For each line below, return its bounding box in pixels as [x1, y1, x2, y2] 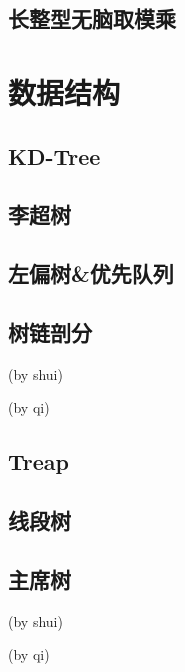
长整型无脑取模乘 [8, 3, 176, 34]
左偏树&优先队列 [8, 258, 174, 289]
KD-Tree [8, 140, 101, 171]
